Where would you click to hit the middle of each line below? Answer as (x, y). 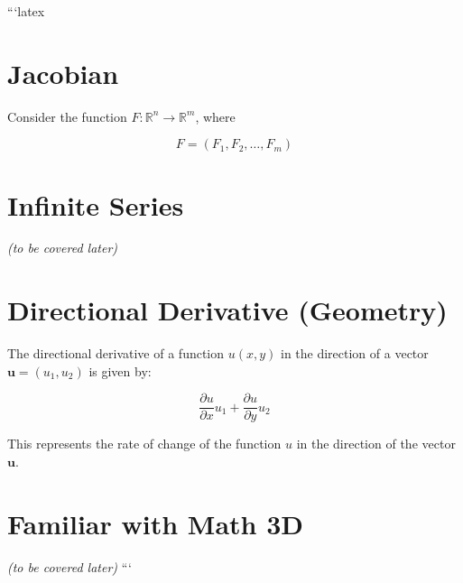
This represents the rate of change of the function (144, 444)
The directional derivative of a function (116, 353)
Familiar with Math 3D (155, 523)
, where (215, 116)
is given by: (120, 370)
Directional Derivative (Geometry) (227, 310)
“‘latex (26, 11)
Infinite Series (96, 204)
